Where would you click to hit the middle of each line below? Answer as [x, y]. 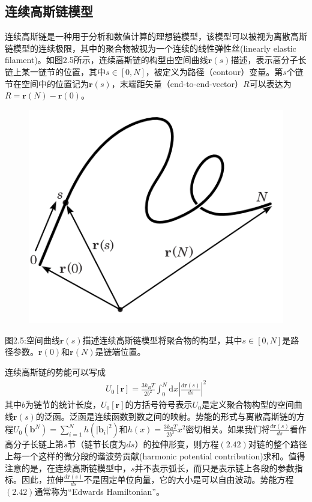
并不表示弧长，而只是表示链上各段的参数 [214, 467]
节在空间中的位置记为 [47, 83]
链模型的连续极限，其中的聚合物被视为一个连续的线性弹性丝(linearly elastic [151, 48]
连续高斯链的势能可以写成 [55, 372]
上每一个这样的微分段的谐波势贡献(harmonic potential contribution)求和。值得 [155, 455]
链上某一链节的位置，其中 [55, 71]
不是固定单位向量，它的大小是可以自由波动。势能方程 [189, 479]
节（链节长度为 [97, 444]
